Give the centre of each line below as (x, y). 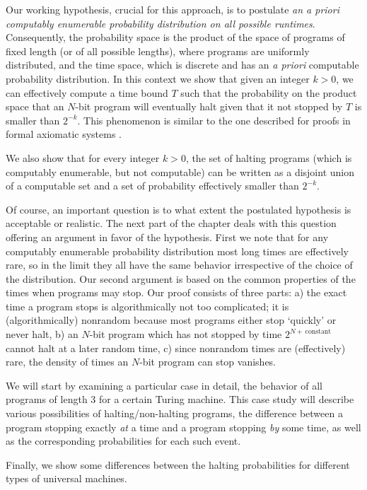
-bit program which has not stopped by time (186, 334)
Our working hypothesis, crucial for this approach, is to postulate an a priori (173, 9)
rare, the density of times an (67, 362)
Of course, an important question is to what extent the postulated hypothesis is (179, 209)
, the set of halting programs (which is (269, 157)
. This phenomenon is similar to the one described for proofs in (214, 120)
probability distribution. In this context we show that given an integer (158, 78)
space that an (35, 106)
